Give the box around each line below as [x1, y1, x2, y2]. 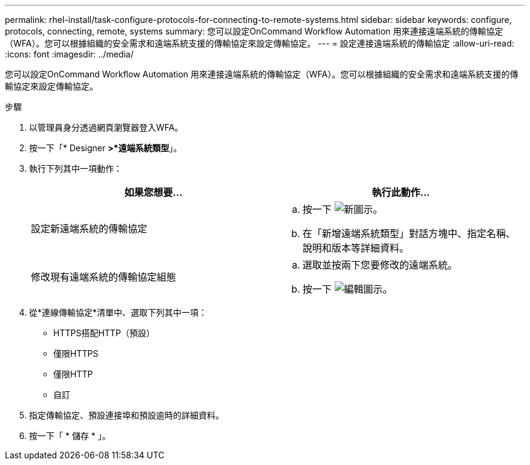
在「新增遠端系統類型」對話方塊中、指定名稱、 [303, 227, 516, 239]
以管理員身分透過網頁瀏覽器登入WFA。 [29, 122, 183, 132]
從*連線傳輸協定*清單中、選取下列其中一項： [29, 307, 208, 317]
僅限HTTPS [53, 348, 99, 359]
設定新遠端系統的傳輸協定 [31, 223, 148, 235]
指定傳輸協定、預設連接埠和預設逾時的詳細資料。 [29, 410, 224, 420]
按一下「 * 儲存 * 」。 [29, 431, 111, 441]
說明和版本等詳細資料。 [303, 242, 410, 254]
